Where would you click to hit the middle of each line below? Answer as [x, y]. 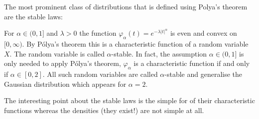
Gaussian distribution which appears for [65, 84]
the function [98, 33]
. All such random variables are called [100, 74]
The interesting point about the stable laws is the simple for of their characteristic [129, 100]
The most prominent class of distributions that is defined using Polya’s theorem [126, 6]
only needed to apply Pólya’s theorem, [63, 63]
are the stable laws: [34, 16]
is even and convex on [203, 33]
